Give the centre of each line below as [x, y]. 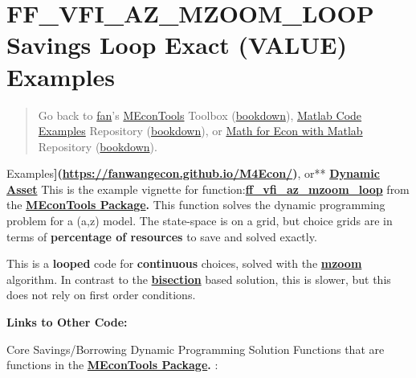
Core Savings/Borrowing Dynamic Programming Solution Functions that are [196, 349]
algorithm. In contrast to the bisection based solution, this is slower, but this [199, 279]
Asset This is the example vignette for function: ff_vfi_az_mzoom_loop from [208, 189]
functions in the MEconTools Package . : [112, 365]
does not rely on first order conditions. [101, 295]
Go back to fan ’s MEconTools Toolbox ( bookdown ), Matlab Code [200, 115]
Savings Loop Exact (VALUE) [177, 45]
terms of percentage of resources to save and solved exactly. [162, 236]
